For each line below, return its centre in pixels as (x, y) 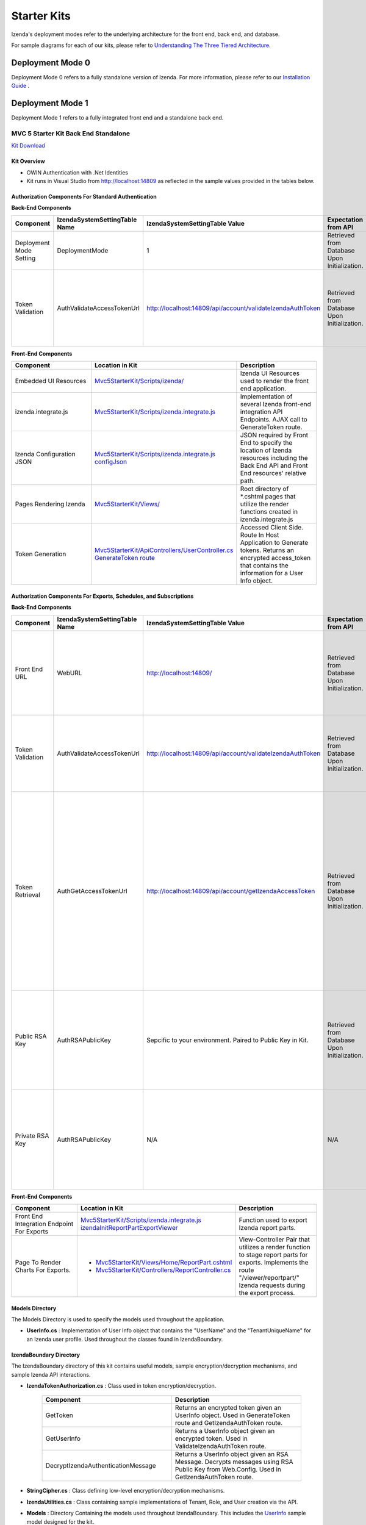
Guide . (20, 86)
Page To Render (38, 1263)
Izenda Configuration (45, 454)
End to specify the (266, 443)
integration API (261, 412)
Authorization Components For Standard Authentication (84, 197)
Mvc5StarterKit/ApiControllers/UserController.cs (164, 550)
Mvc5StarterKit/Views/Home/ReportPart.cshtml (164, 1263)
